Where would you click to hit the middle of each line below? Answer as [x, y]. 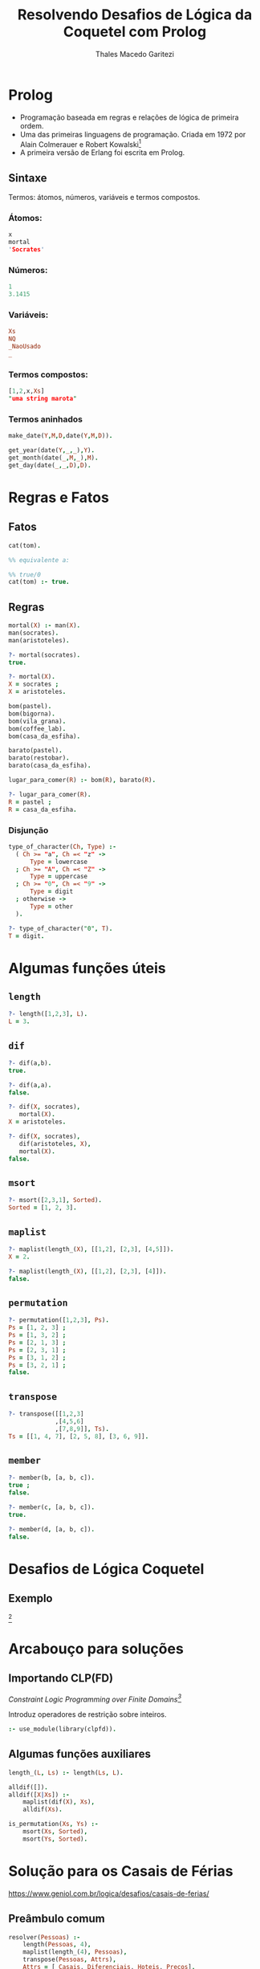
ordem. [32, 125]
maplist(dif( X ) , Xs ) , [59, 1802]
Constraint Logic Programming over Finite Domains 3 [95, 1698]
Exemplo [30, 1598]
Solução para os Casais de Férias [121, 1871]
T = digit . [26, 936]
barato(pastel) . [35, 751]
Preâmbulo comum [57, 1919]
